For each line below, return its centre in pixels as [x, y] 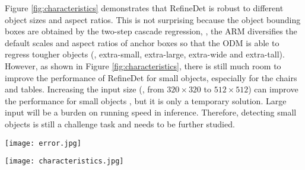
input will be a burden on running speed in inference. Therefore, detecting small [151, 112]
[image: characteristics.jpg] [64, 161]
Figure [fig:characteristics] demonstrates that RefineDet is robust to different [144, 8]
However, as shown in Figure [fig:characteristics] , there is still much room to [143, 65]
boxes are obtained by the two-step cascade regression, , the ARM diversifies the [151, 31]
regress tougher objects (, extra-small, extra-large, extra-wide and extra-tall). [145, 54]
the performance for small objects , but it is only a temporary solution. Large [146, 100]
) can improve [273, 89]
